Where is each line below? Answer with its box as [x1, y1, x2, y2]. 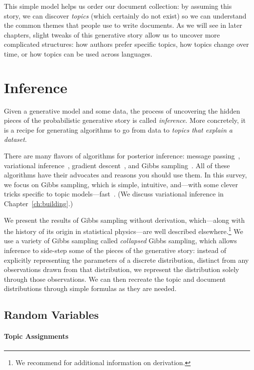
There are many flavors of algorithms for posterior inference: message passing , [4, 151, 240, 161]
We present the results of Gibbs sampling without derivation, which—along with [4, 214, 245, 225]
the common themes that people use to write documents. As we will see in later [4, 20, 242, 30]
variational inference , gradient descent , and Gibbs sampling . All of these [4, 160, 230, 170]
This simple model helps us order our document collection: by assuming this [4, 1, 232, 11]
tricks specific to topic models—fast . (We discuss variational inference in [4, 189, 224, 199]
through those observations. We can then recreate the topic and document [4, 273, 226, 284]
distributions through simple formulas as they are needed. [4, 283, 177, 293]
